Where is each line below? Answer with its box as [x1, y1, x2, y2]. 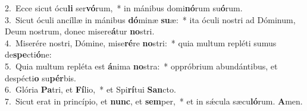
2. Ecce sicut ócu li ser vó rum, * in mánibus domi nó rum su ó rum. [5, 2, 243, 14]
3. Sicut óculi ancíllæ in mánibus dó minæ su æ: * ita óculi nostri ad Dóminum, [5, 13, 296, 26]
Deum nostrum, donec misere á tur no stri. [5, 25, 155, 37]
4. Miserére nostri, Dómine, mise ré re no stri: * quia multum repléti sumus [5, 36, 277, 49]
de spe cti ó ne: [5, 48, 52, 61]
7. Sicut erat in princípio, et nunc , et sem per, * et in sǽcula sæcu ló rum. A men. [5, 94, 303, 107]
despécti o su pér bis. [5, 71, 77, 84]
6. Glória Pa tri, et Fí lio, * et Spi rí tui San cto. [5, 83, 176, 96]
